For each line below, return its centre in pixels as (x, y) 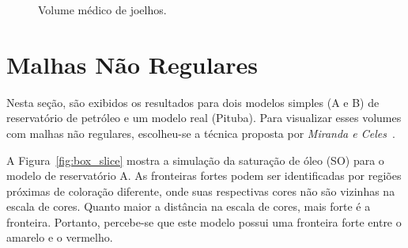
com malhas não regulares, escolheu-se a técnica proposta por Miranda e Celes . (201, 133)
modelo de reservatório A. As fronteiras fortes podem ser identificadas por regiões (204, 176)
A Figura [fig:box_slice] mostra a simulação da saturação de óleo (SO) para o (195, 160)
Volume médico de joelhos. (102, 10)
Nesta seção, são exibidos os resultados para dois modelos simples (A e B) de (193, 102)
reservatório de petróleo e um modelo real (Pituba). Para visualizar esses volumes (204, 118)
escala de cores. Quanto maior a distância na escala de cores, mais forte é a (189, 206)
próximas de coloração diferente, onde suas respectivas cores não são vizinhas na (201, 191)
